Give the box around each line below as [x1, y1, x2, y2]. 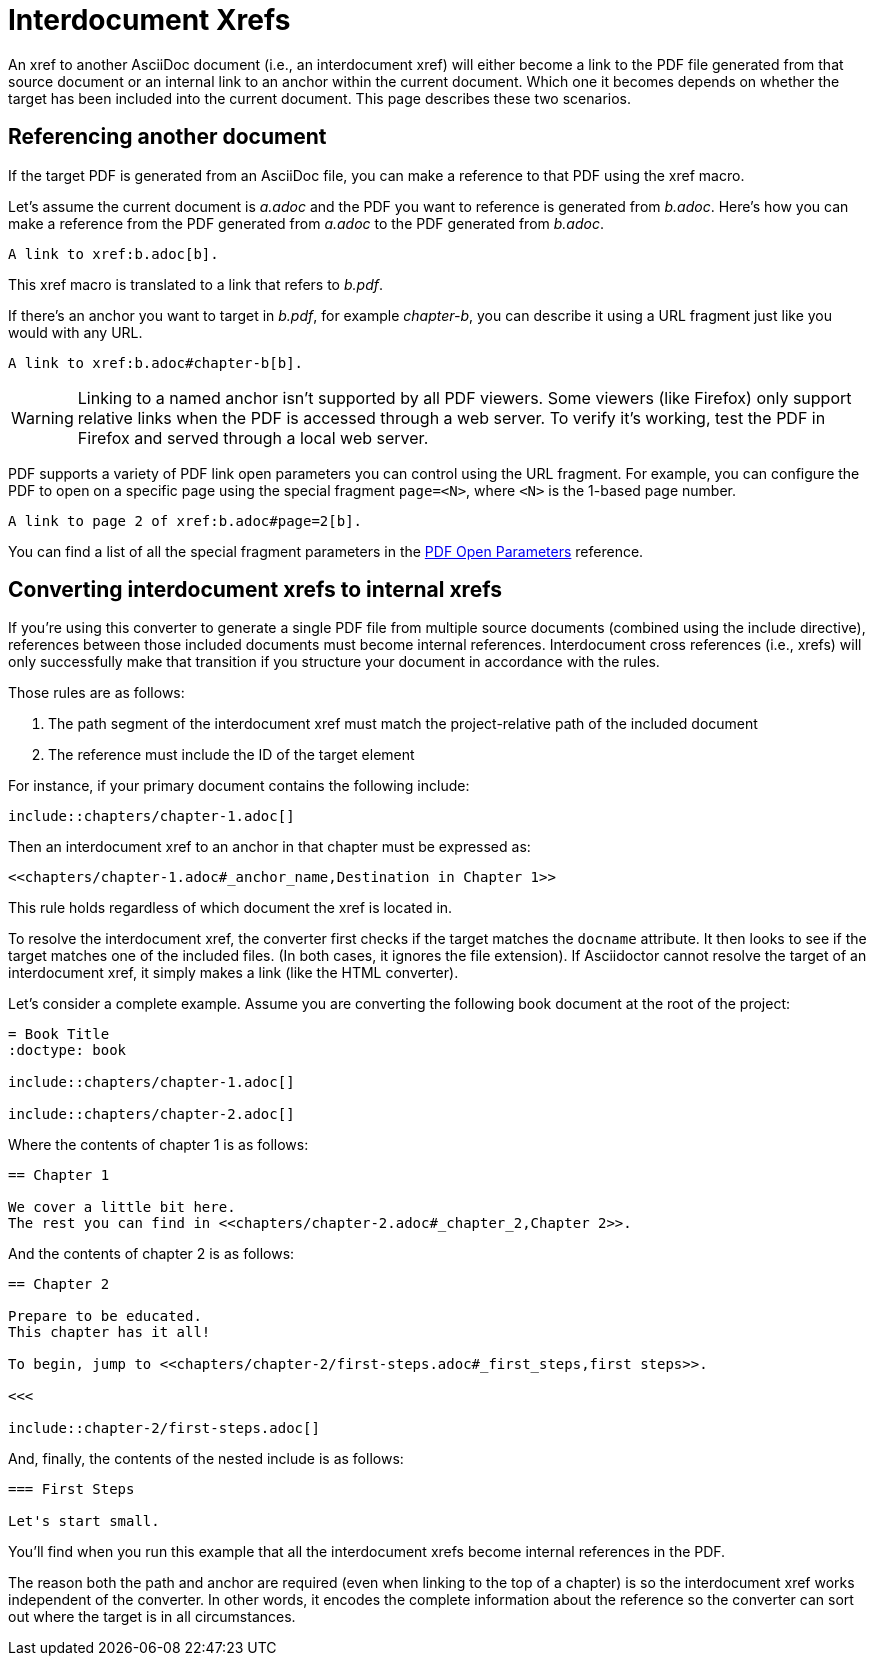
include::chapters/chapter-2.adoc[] [8, 1106, 295, 1123]
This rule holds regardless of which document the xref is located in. [8, 899, 453, 917]
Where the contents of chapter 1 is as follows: [8, 1136, 309, 1154]
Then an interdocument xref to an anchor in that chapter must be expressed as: [8, 838, 531, 856]
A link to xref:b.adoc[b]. [8, 245, 219, 262]
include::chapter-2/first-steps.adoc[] [8, 1420, 320, 1437]
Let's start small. [8, 1513, 160, 1530]
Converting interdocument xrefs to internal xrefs [8, 577, 502, 603]
